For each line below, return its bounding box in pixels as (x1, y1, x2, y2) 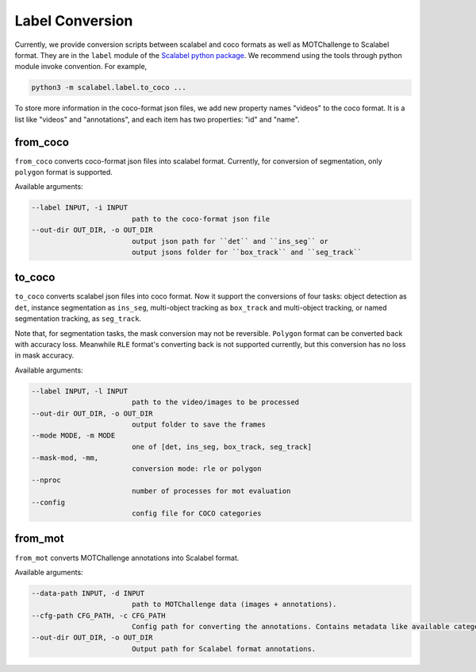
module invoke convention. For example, (14, 62, 148, 71)
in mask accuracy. (14, 350, 75, 361)
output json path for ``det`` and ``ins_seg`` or (131, 237, 329, 245)
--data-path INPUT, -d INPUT (31, 589, 145, 597)
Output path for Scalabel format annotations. (131, 644, 317, 653)
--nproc (31, 475, 61, 485)
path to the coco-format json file (131, 214, 271, 223)
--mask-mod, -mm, (31, 454, 99, 462)
